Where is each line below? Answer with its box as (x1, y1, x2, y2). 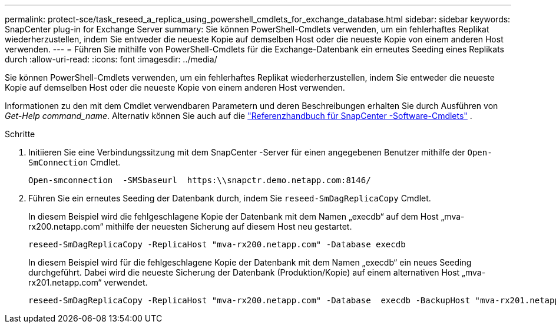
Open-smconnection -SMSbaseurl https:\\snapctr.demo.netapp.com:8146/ (28, 175, 371, 185)
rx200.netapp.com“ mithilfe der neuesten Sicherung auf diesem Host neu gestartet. (28, 221, 352, 231)
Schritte (5, 129, 35, 139)
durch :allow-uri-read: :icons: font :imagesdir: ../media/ (5, 54, 217, 64)
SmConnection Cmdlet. (28, 157, 121, 167)
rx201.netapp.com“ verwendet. (28, 277, 148, 287)
